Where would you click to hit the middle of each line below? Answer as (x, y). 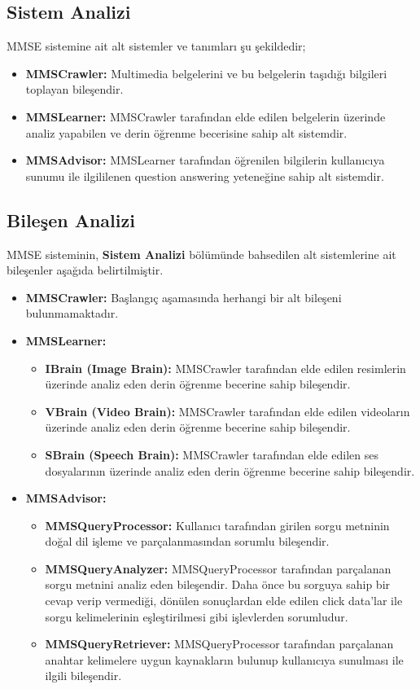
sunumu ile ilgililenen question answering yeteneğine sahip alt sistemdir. (205, 176)
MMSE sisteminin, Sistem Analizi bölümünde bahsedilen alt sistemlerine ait (201, 254)
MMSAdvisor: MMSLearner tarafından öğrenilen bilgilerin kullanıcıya (205, 160)
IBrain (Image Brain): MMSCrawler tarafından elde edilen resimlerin (225, 368)
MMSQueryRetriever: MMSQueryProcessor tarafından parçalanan (219, 644)
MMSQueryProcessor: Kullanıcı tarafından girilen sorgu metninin (217, 525)
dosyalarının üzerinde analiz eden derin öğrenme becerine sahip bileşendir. (230, 470)
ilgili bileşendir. (83, 676)
